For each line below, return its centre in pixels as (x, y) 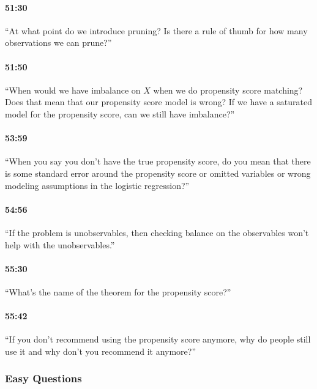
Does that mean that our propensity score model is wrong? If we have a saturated (159, 102)
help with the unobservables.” (60, 244)
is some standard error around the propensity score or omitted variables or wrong (158, 173)
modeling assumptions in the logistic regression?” (97, 185)
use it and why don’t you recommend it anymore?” (101, 351)
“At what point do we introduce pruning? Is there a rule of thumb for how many (156, 30)
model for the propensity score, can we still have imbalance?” (120, 113)
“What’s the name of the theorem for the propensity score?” (118, 291)
